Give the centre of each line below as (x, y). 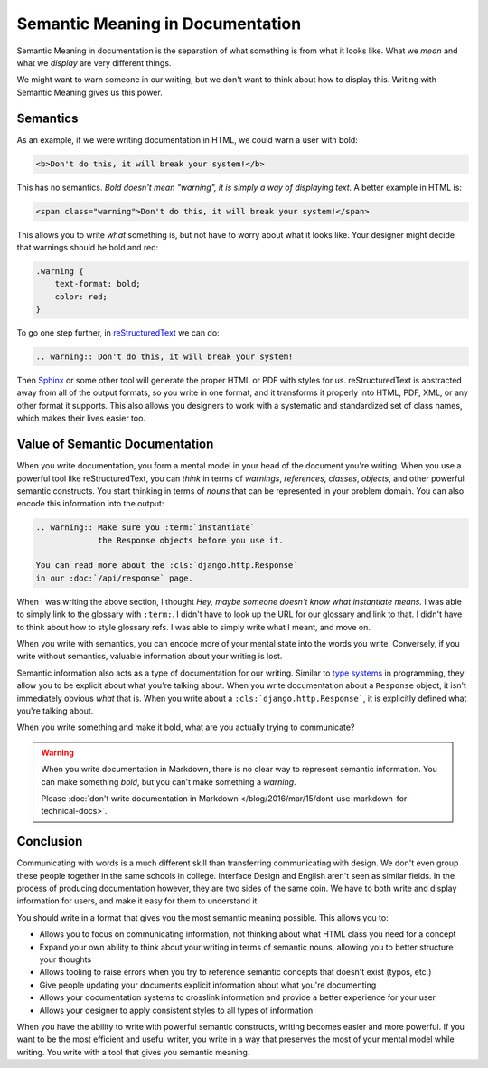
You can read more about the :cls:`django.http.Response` (167, 566)
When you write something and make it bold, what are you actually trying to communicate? (186, 727)
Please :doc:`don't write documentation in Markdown (140, 798)
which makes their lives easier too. (81, 418)
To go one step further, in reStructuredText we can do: (118, 333)
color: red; (81, 297)
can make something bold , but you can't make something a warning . (169, 781)
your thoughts (66, 959)
